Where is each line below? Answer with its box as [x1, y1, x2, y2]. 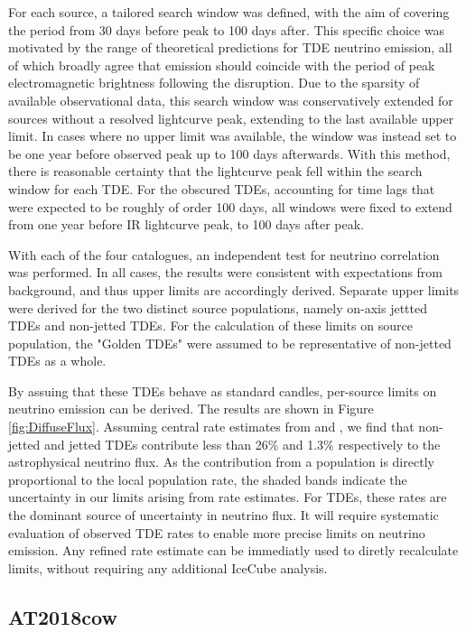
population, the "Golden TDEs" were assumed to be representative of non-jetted [8, 333, 452, 352]
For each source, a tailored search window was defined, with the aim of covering [8, 3, 450, 21]
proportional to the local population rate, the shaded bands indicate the [8, 469, 407, 488]
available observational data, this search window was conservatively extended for [8, 90, 453, 109]
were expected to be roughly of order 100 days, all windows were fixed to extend [8, 197, 452, 216]
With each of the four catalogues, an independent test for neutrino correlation [8, 245, 440, 264]
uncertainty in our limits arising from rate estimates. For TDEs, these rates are [8, 488, 447, 507]
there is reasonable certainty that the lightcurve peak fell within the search [8, 162, 423, 181]
